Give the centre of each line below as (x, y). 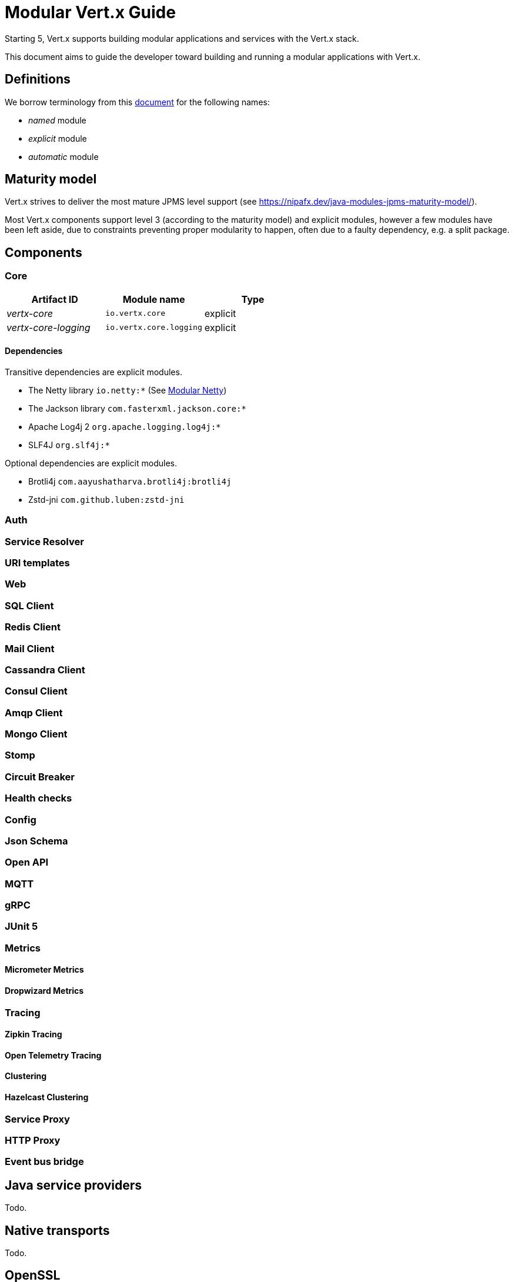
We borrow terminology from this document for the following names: (137, 102)
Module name (154, 299)
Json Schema (36, 841)
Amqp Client (34, 712)
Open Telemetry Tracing (53, 1055)
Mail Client (30, 648)
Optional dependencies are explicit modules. (91, 463)
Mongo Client (36, 734)
